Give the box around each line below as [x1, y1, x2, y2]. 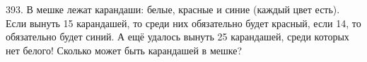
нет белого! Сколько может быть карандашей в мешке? [6, 42, 243, 57]
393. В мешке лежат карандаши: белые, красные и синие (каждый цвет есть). [6, 2, 340, 16]
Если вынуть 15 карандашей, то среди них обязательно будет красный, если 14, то [6, 15, 361, 30]
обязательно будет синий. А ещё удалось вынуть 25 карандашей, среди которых [6, 29, 349, 44]
